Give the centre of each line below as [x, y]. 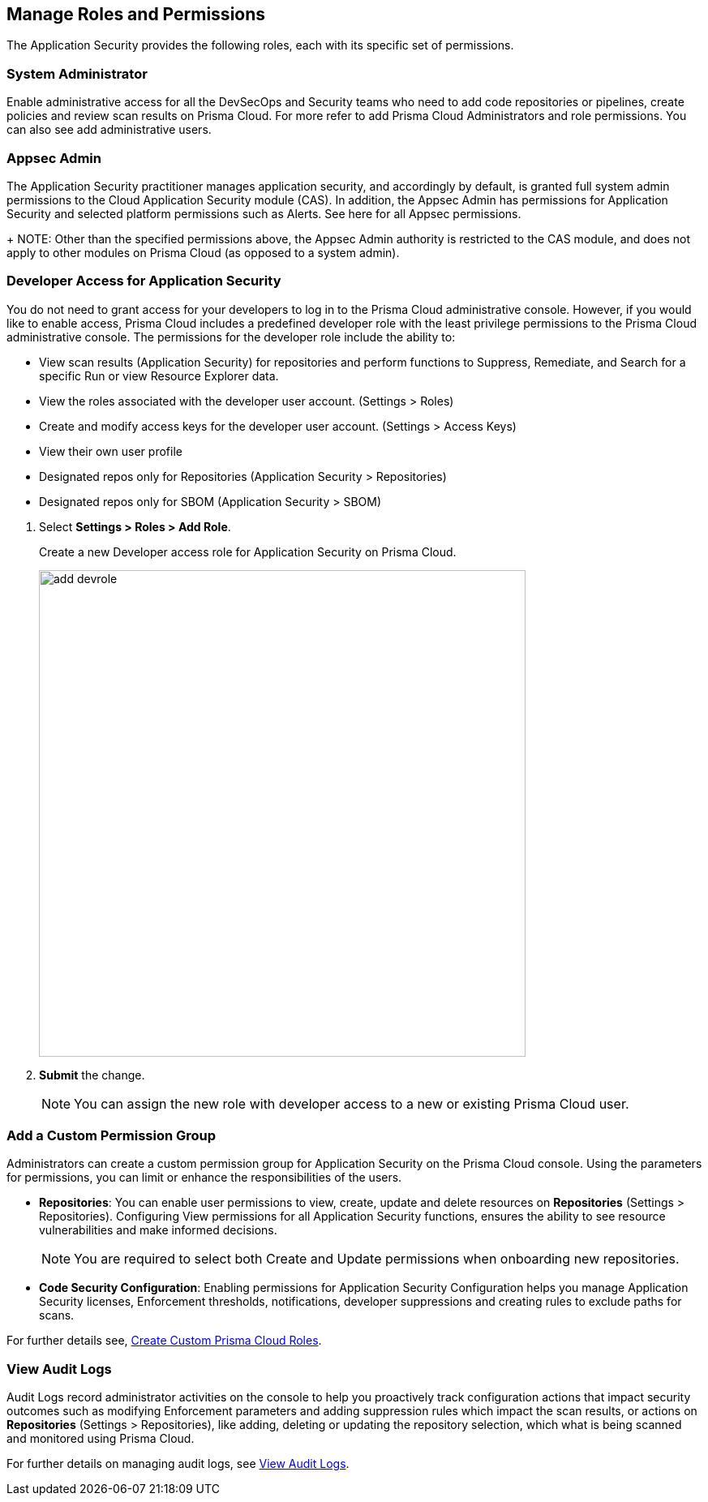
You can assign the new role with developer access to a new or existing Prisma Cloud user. [352, 1103]
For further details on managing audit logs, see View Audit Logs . [178, 1464]
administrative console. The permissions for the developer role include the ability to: [231, 337]
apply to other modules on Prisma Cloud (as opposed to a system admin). [203, 252]
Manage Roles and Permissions [136, 14]
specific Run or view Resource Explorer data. [159, 375]
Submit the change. [92, 1075]
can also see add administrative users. [109, 130]
